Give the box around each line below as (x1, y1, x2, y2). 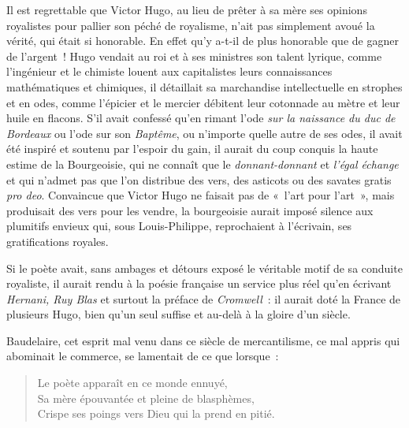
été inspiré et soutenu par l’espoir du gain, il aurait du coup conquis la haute (6, 140, 378, 157)
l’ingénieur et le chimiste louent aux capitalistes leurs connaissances (6, 63, 333, 80)
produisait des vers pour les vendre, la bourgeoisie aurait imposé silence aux (6, 202, 374, 218)
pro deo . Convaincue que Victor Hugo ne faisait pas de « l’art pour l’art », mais (6, 187, 395, 203)
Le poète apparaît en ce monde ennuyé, (37, 374, 228, 391)
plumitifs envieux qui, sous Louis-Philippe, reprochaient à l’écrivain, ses (6, 218, 352, 234)
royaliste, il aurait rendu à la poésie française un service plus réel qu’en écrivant (6, 275, 392, 292)
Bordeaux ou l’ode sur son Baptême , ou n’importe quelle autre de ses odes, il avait (6, 125, 403, 141)
